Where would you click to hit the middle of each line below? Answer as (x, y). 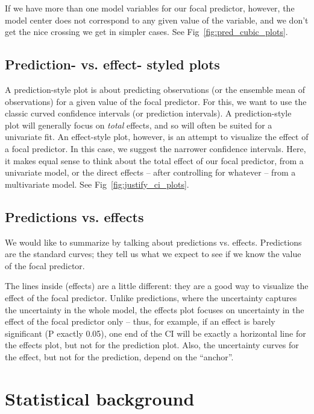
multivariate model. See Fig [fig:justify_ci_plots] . (97, 184)
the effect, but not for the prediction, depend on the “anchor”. (119, 356)
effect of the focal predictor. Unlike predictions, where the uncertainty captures (151, 297)
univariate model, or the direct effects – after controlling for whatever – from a (150, 172)
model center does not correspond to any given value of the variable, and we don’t (157, 20)
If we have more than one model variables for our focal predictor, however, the (150, 8)
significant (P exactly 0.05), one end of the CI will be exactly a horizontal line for (155, 333)
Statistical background (100, 398)
